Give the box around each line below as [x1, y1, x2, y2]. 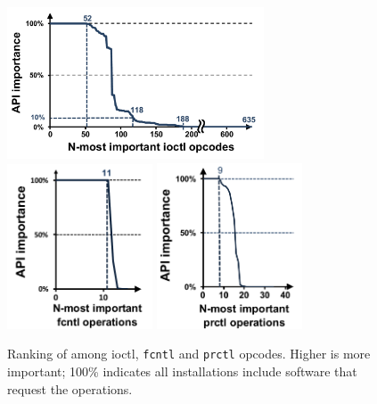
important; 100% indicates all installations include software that [7, 361, 357, 380]
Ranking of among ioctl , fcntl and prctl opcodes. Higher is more [7, 344, 371, 363]
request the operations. [7, 379, 133, 398]
